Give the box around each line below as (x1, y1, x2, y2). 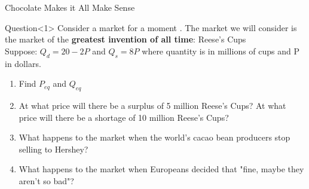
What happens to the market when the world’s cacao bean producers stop (19, 131, 290, 144)
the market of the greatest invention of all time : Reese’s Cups (5, 33, 246, 45)
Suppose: (5, 44, 38, 57)
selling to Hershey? (19, 142, 88, 155)
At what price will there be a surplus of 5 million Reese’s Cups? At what (19, 99, 286, 111)
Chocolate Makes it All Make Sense (5, 1, 135, 13)
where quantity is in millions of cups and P (142, 44, 300, 57)
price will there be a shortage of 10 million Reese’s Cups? (19, 111, 229, 123)
